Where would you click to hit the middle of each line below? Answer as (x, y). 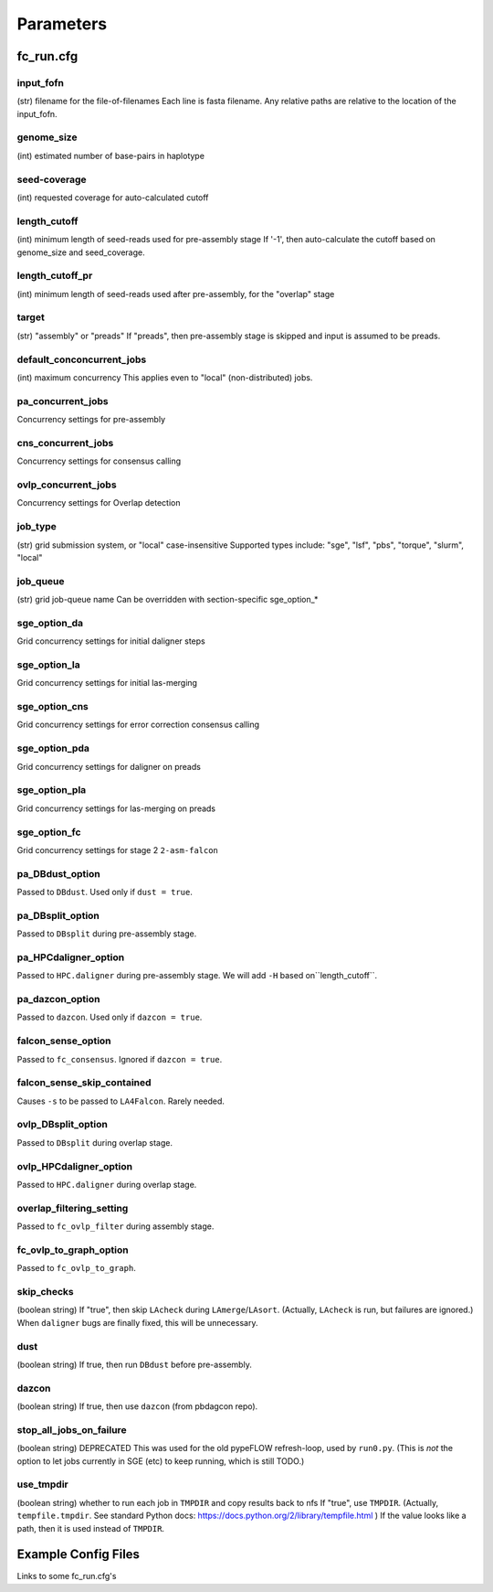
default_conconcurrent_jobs (82, 359)
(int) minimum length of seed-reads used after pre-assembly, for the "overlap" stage (176, 294)
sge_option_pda (53, 748)
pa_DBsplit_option (58, 915)
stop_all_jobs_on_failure (72, 1429)
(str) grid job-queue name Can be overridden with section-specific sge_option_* (168, 600)
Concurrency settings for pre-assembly (91, 420)
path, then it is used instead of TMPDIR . (90, 1528)
